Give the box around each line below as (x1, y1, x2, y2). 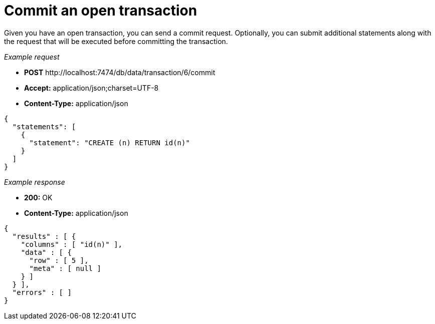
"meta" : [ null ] (29, 264, 101, 272)
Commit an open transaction (4, 2, 197, 19)
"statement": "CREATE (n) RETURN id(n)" (29, 138, 190, 147)
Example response (4, 177, 65, 186)
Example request (4, 52, 60, 61)
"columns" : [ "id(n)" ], (21, 240, 123, 248)
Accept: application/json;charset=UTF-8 (24, 83, 159, 92)
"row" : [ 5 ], (29, 256, 89, 264)
